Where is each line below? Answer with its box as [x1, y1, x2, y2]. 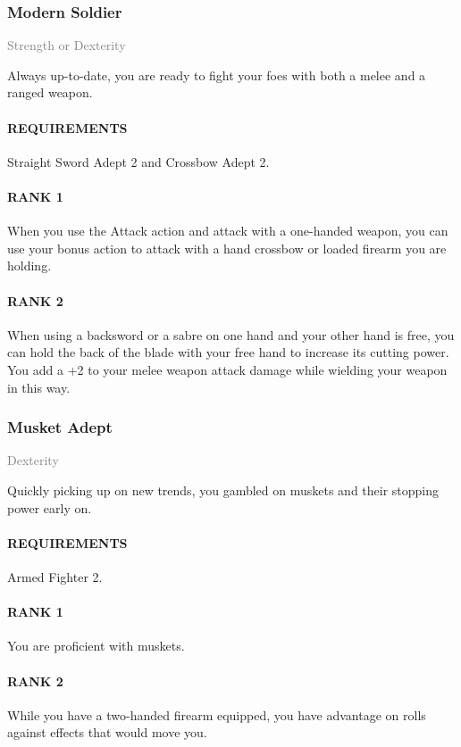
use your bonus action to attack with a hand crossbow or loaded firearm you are [7, 238, 447, 257]
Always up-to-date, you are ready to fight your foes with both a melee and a [7, 65, 426, 84]
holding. [7, 256, 52, 275]
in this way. [7, 378, 71, 396]
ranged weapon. [7, 83, 93, 102]
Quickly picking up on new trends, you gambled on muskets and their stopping [7, 480, 440, 499]
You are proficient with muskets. [7, 636, 185, 655]
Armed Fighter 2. [7, 567, 103, 585]
